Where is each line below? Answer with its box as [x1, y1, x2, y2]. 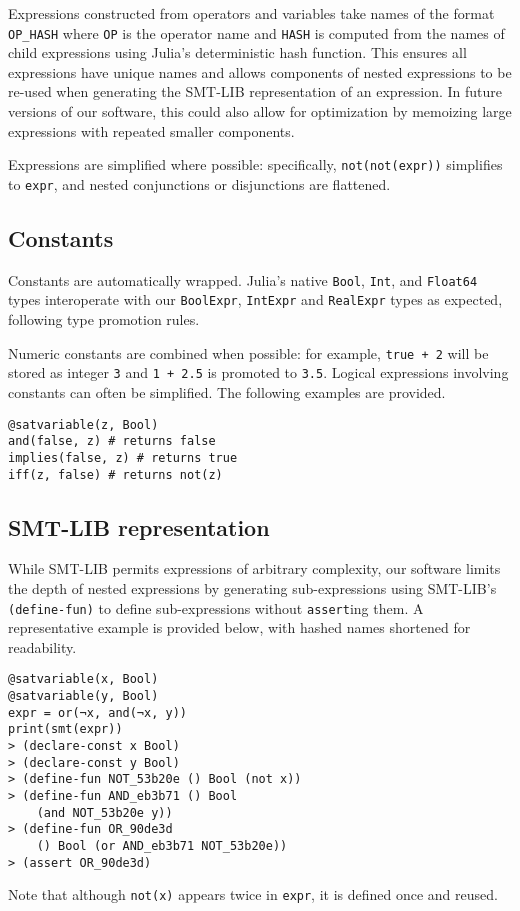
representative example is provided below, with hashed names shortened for [8, 617, 471, 638]
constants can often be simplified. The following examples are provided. [8, 381, 446, 402]
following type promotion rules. [8, 309, 200, 330]
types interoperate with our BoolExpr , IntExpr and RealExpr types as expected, [8, 289, 503, 310]
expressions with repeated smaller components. [8, 120, 295, 141]
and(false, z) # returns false [8, 434, 216, 449]
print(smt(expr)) [8, 722, 123, 737]
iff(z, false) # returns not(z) [8, 467, 223, 482]
